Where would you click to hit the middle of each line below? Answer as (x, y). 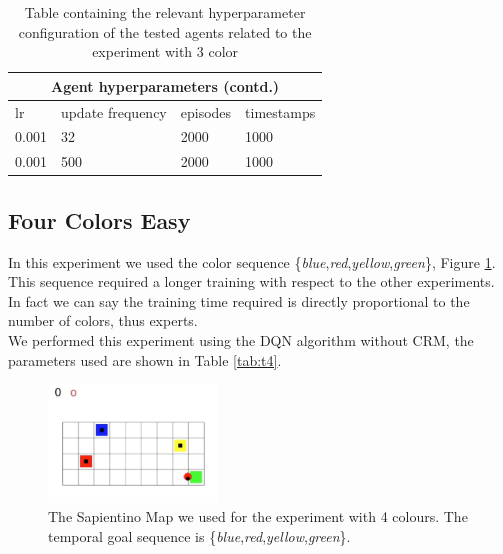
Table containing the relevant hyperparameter (165, 12)
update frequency (113, 111)
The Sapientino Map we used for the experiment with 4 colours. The (258, 516)
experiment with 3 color (165, 51)
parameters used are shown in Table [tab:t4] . (145, 359)
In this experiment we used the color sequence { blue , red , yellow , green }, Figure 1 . (252, 261)
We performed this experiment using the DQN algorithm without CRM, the (241, 339)
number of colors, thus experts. (103, 320)
